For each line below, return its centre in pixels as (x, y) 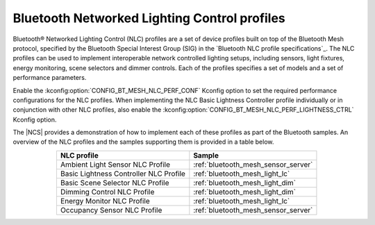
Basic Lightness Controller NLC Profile (123, 174)
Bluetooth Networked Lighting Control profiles (149, 18)
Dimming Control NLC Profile (107, 192)
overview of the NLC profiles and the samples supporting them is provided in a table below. (143, 142)
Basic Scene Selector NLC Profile (115, 183)
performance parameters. (50, 78)
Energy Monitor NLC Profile (105, 201)
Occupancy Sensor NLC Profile (111, 210)
